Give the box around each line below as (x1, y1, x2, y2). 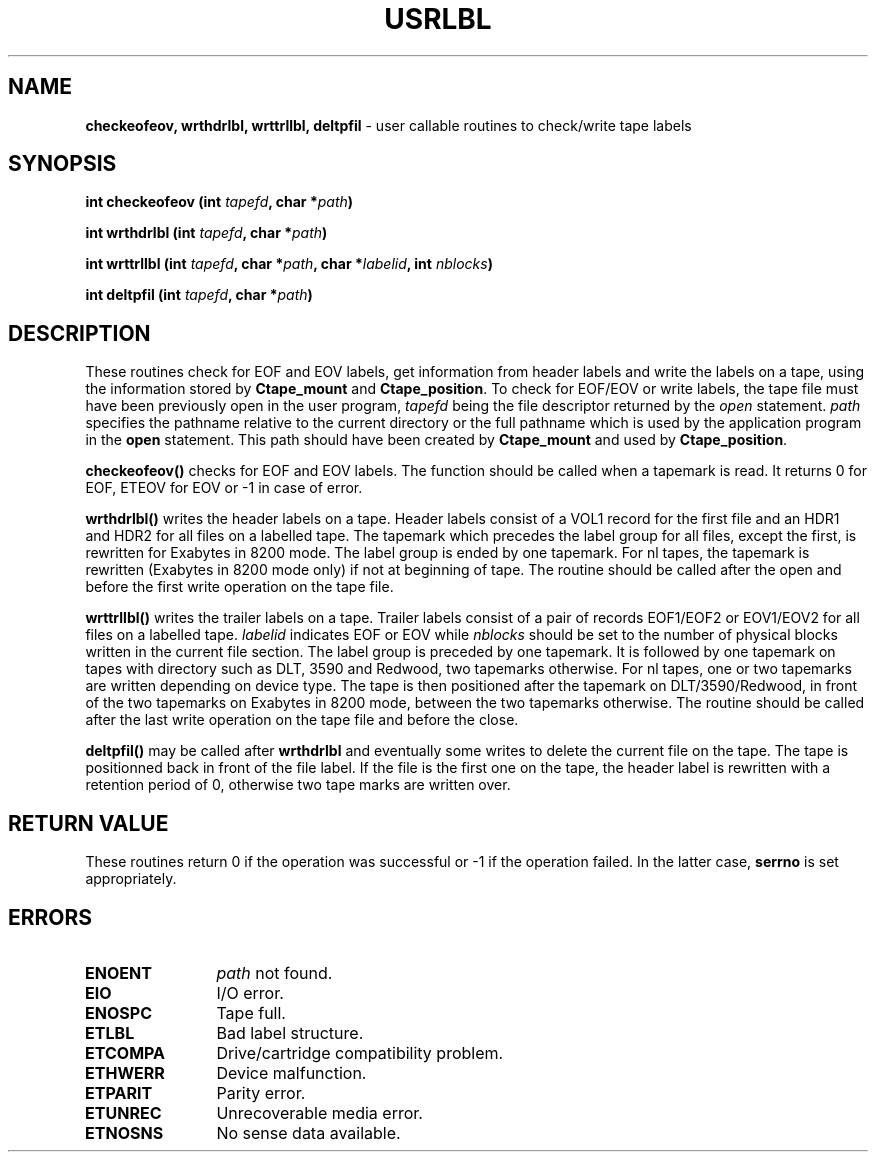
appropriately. (85, 870, 177, 888)
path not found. (216, 962, 333, 983)
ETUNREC (85, 1102, 162, 1123)
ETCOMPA (85, 1042, 166, 1063)
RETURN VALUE (8, 810, 169, 836)
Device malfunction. (216, 1062, 367, 1083)
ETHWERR (85, 1062, 165, 1083)
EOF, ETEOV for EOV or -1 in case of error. (85, 479, 363, 497)
